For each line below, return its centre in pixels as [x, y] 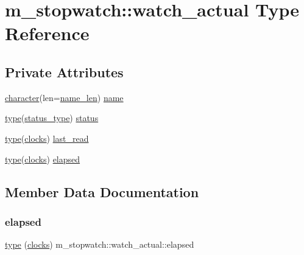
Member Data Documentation [102, 191]
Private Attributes [64, 72]
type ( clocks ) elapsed [43, 159]
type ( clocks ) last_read [47, 138]
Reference [47, 33]
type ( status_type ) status [52, 118]
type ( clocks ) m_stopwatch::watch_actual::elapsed [100, 244]
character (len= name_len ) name [64, 97]
